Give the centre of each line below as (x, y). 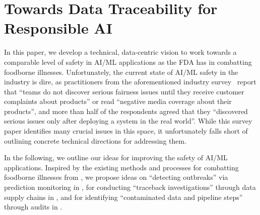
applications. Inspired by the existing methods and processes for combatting (121, 167)
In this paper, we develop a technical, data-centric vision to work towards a (120, 52)
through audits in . (33, 207)
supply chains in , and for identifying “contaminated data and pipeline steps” (123, 197)
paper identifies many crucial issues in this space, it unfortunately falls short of (126, 131)
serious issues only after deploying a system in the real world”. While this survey (128, 121)
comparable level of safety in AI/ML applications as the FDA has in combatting (128, 62)
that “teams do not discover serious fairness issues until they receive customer (124, 91)
